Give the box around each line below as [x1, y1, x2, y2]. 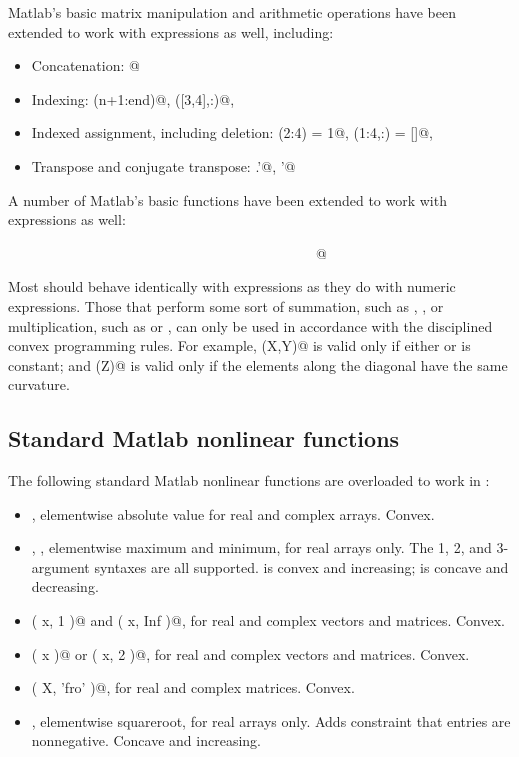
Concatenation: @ [31, 55, 140, 76]
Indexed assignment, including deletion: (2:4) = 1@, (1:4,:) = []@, [31, 122, 433, 143]
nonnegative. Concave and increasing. [31, 730, 261, 751]
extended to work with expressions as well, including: [8, 21, 334, 42]
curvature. [8, 374, 70, 395]
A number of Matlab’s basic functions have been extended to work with [8, 189, 447, 210]
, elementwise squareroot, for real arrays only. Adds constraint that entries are [31, 710, 511, 731]
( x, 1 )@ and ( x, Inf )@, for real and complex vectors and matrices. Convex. [31, 610, 505, 631]
